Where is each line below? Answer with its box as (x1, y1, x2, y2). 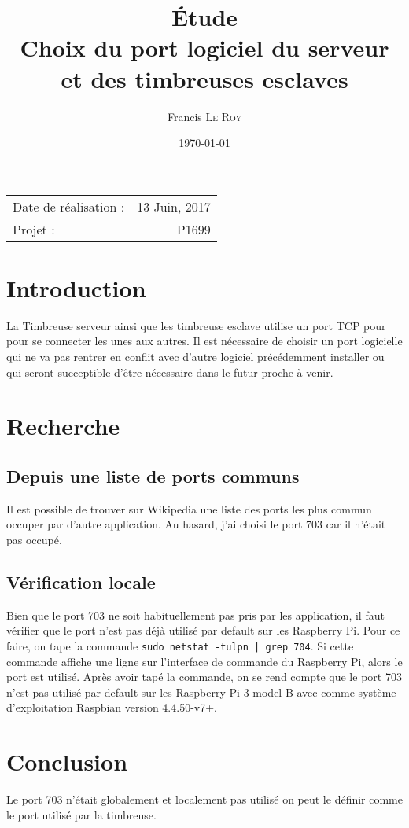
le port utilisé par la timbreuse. (6, 806, 157, 822)
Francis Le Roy (167, 108, 242, 124)
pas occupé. (6, 531, 62, 547)
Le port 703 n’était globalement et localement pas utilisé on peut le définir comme (6, 791, 403, 808)
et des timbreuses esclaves (61, 62, 348, 94)
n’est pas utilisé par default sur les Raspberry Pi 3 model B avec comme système (6, 683, 396, 700)
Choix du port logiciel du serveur (20, 31, 389, 64)
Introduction (6, 271, 146, 304)
